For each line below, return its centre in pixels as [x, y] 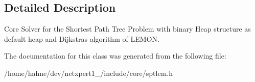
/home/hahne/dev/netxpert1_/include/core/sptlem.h [88, 73]
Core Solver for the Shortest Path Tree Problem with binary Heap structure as [127, 29]
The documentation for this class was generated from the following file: [115, 56]
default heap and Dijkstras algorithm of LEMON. [82, 38]
